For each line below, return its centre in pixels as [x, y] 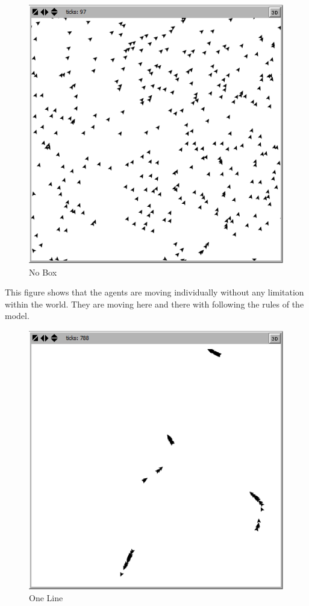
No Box [43, 272]
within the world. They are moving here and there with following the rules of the [154, 304]
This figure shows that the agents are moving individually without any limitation [154, 292]
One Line [46, 598]
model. [17, 316]
